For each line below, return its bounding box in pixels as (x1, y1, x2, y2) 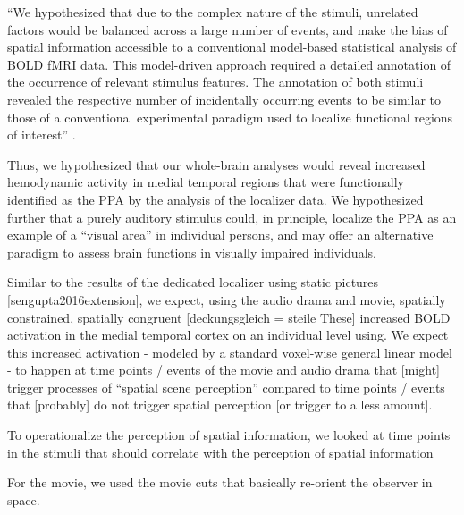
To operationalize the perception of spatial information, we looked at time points (7, 426, 451, 444)
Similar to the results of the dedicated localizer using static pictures (7, 273, 379, 291)
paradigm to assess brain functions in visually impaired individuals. (7, 242, 376, 261)
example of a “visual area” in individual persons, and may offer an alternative (7, 225, 434, 244)
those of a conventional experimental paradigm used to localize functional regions (7, 107, 453, 126)
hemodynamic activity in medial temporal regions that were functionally (7, 173, 404, 191)
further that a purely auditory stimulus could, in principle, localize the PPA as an (7, 207, 457, 226)
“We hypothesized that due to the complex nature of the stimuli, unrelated (7, 3, 418, 21)
